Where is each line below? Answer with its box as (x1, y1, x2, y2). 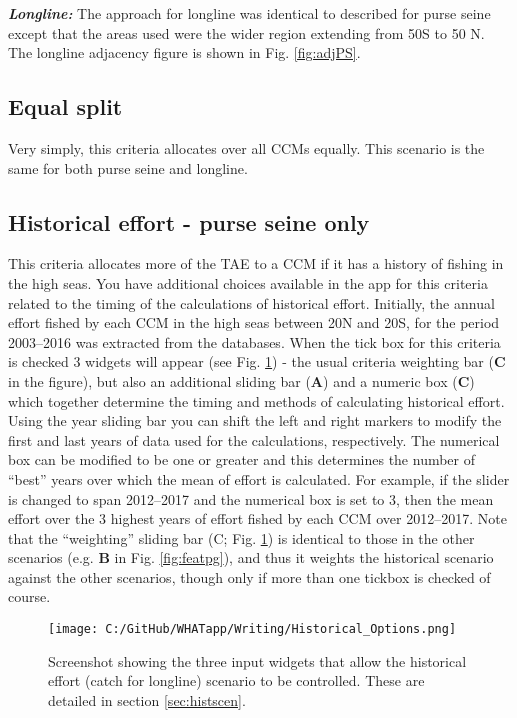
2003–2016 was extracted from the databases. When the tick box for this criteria (8, 331, 501, 352)
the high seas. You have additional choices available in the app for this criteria (8, 272, 488, 293)
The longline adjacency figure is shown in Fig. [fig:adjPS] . (8, 42, 361, 63)
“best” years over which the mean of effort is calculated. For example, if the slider (8, 468, 510, 489)
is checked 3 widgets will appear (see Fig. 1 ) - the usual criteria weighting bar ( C (8, 351, 506, 372)
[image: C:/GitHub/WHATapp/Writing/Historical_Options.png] (48, 622, 457, 637)
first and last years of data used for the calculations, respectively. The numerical (8, 429, 500, 450)
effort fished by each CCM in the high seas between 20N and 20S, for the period (8, 312, 500, 333)
